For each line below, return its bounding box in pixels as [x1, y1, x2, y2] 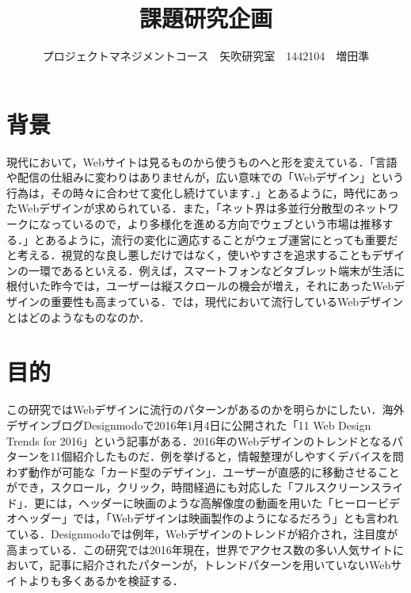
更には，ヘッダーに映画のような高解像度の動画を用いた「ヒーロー [33, 494, 378, 511]
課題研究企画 [139, 2, 272, 34]
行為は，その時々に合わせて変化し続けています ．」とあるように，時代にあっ [6, 184, 399, 201]
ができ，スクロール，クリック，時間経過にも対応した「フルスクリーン [6, 479, 371, 495]
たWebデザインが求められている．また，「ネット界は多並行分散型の [6, 200, 355, 216]
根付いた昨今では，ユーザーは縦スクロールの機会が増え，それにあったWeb [6, 277, 394, 294]
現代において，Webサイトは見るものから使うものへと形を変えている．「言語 [6, 153, 398, 170]
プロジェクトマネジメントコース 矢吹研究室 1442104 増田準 [42, 48, 370, 64]
